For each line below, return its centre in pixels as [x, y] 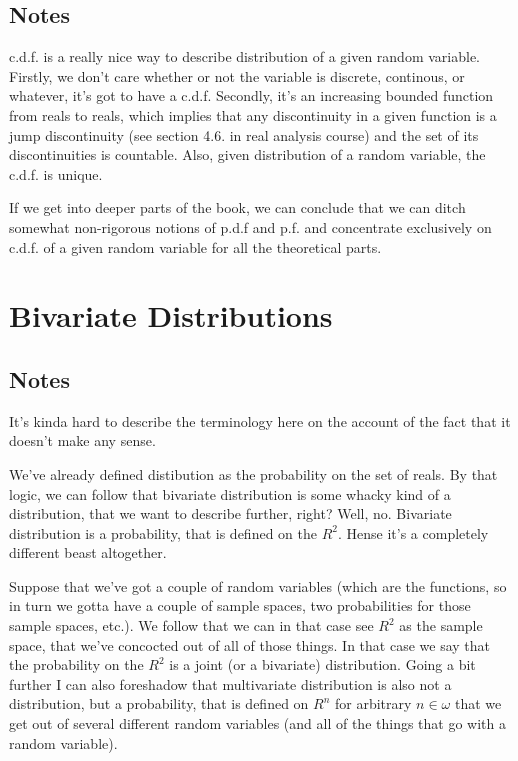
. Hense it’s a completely [413, 532]
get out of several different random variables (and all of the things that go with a [257, 723]
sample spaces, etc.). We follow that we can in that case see [191, 625]
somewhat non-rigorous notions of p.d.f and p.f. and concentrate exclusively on [250, 226]
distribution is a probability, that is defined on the [163, 532]
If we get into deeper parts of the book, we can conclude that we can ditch [237, 207]
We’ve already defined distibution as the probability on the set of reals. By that [253, 473]
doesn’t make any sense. [82, 440]
